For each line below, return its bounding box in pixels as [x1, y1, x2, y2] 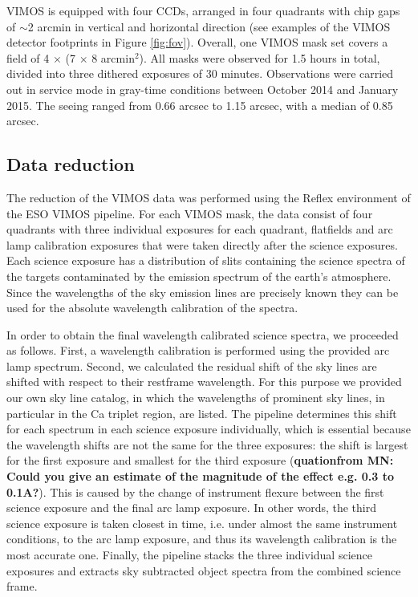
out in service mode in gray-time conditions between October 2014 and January [6, 80, 399, 97]
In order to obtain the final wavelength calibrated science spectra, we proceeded [6, 326, 399, 343]
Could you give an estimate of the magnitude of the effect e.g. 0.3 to [6, 468, 394, 485]
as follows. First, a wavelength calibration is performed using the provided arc [6, 342, 390, 359]
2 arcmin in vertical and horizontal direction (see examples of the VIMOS [27, 18, 391, 35]
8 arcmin [91, 49, 135, 66]
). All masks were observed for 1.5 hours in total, [139, 49, 380, 66]
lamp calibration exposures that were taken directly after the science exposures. [6, 236, 398, 253]
